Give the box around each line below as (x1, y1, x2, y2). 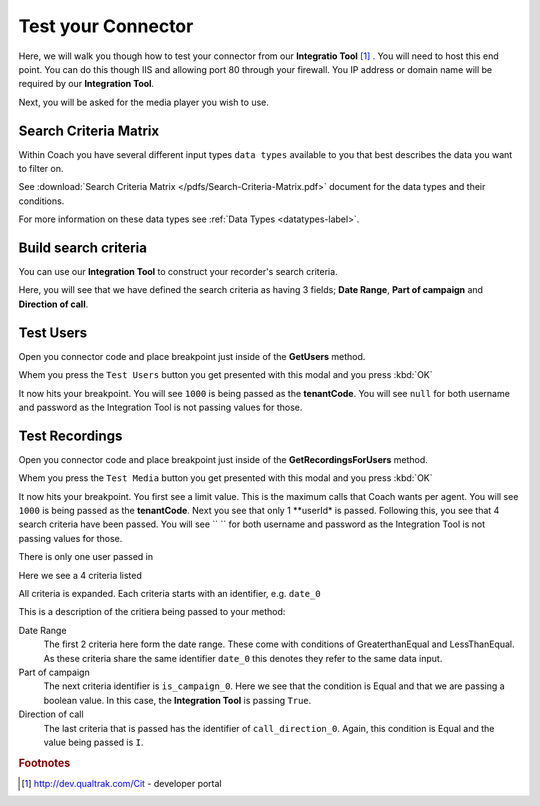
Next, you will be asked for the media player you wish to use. (18, 96, 269, 108)
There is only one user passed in (18, 551, 154, 563)
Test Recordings (18, 427, 123, 444)
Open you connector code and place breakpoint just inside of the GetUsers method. (18, 350, 366, 362)
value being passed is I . (43, 736, 144, 748)
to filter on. (18, 163, 64, 175)
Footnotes (18, 756, 71, 770)
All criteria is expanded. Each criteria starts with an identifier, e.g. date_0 (18, 587, 321, 599)
